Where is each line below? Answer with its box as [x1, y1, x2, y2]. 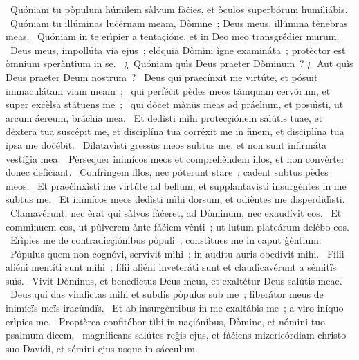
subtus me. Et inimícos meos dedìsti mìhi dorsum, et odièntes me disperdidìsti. [6, 192, 345, 206]
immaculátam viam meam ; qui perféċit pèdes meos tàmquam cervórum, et [6, 83, 331, 98]
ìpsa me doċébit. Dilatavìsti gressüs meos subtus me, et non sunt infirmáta [6, 137, 327, 152]
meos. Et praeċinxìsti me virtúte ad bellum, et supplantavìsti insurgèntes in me [6, 178, 347, 192]
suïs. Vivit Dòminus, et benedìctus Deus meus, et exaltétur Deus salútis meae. [6, 273, 342, 287]
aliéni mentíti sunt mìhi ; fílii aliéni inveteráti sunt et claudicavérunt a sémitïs [6, 260, 337, 274]
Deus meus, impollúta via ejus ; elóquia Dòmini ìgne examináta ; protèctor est [10, 42, 346, 57]
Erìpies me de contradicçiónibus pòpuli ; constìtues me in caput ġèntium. [10, 233, 322, 247]
